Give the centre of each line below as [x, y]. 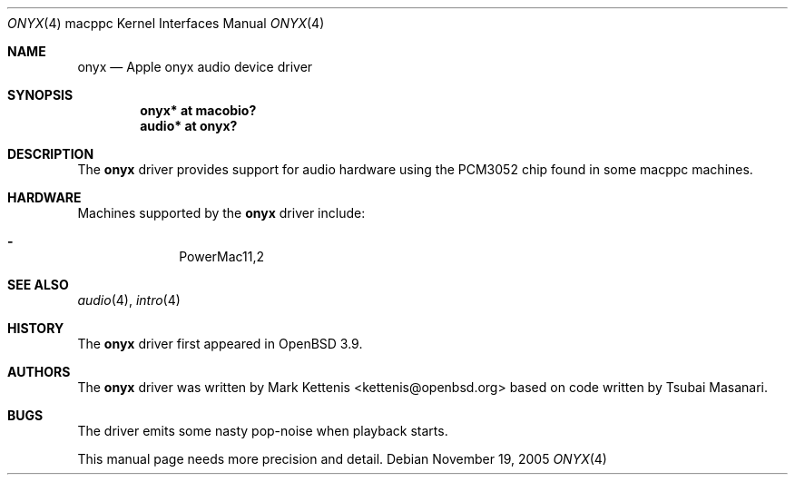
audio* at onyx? [189, 126]
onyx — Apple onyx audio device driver [195, 67]
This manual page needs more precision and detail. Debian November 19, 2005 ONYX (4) [342, 459]
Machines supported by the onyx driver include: [221, 213]
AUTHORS [39, 372]
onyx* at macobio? [198, 110]
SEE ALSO [38, 285]
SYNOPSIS [40, 95]
